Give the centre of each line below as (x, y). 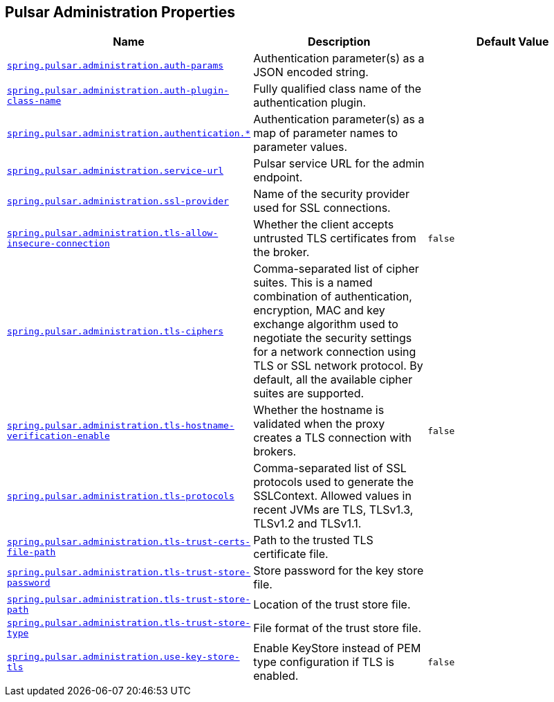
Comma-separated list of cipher (336, 269)
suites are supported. (309, 394)
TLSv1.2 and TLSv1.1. (307, 524)
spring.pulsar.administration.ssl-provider (118, 201)
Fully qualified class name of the (338, 89)
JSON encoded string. (311, 72)
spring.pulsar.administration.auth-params (116, 65)
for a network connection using (335, 352)
